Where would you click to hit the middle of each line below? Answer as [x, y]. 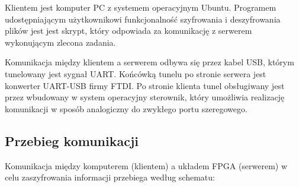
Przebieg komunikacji [72, 140]
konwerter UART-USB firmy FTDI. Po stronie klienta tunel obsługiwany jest [145, 85]
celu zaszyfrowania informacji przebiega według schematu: [110, 177]
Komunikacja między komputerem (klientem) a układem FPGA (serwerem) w [146, 165]
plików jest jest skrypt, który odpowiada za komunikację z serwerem [128, 31]
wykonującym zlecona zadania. [60, 42]
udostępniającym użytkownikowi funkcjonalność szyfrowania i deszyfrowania [143, 19]
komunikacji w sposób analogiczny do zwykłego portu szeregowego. [126, 108]
